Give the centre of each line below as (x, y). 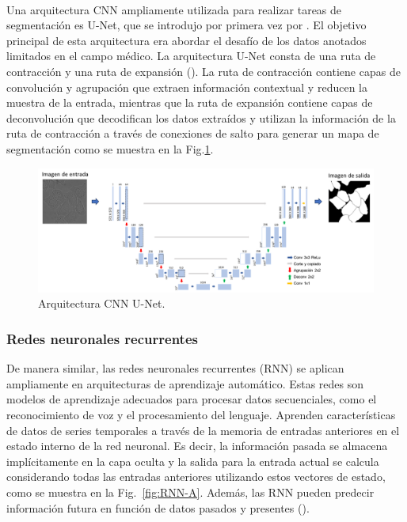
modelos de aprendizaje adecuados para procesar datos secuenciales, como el (192, 399)
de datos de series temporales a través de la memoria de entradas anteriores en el (203, 430)
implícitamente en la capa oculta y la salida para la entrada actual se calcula (193, 461)
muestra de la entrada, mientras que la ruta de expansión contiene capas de (190, 102)
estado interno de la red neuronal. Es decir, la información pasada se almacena (197, 446)
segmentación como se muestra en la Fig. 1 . (110, 148)
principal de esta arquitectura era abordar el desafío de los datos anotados (186, 40)
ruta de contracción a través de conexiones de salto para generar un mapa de (193, 133)
